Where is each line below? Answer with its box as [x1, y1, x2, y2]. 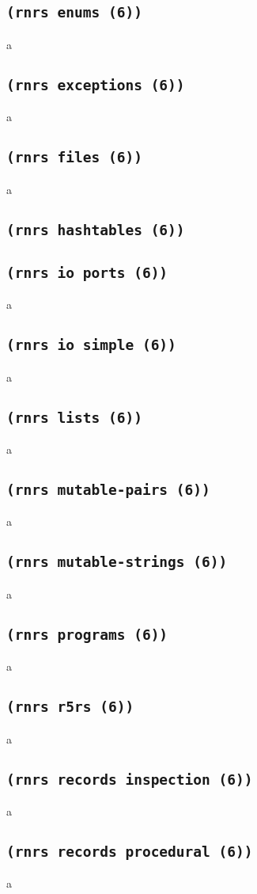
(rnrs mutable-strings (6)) [6, 554, 228, 571]
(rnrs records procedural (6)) [6, 843, 253, 860]
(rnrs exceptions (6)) [6, 76, 185, 93]
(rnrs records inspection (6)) [6, 770, 253, 788]
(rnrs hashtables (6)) [6, 221, 185, 238]
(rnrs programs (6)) [6, 626, 168, 643]
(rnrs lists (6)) [6, 409, 142, 426]
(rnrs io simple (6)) [6, 337, 176, 354]
